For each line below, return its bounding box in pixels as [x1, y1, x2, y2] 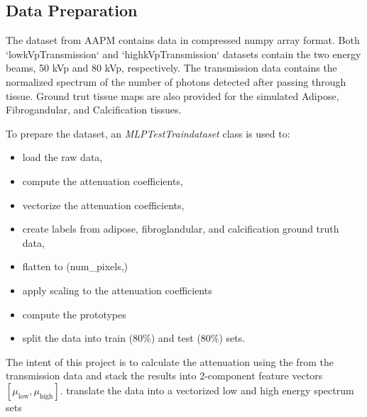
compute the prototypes [22, 306, 126, 321]
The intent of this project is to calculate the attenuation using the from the [6, 354, 334, 369]
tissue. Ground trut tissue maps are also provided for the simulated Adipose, [6, 88, 339, 103]
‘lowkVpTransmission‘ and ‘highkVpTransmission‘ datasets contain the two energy [6, 46, 361, 61]
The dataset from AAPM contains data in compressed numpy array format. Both [6, 33, 360, 48]
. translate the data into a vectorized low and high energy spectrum [60, 382, 354, 397]
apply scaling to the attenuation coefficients [22, 282, 212, 297]
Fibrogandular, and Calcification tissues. [6, 102, 182, 117]
